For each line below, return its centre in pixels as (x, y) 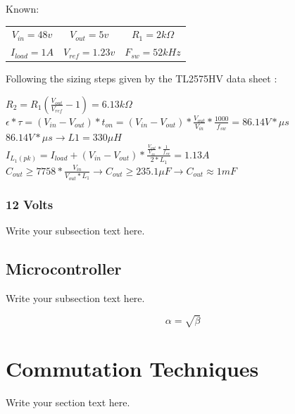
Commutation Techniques (132, 368)
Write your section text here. (68, 402)
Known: (23, 8)
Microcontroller (64, 268)
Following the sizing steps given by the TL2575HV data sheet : (142, 79)
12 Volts (30, 204)
